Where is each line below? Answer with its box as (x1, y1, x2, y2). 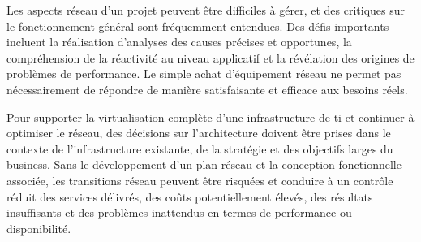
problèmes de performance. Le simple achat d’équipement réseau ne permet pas (6, 65, 402, 82)
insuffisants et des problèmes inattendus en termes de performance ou (6, 204, 352, 221)
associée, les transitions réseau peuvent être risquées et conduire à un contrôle (6, 171, 393, 188)
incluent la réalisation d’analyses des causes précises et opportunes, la (6, 33, 352, 50)
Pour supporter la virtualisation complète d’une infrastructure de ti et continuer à (6, 108, 415, 125)
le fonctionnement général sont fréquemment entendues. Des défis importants (6, 17, 389, 34)
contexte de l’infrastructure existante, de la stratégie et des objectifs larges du (6, 140, 393, 157)
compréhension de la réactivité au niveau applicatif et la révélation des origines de (6, 49, 415, 66)
